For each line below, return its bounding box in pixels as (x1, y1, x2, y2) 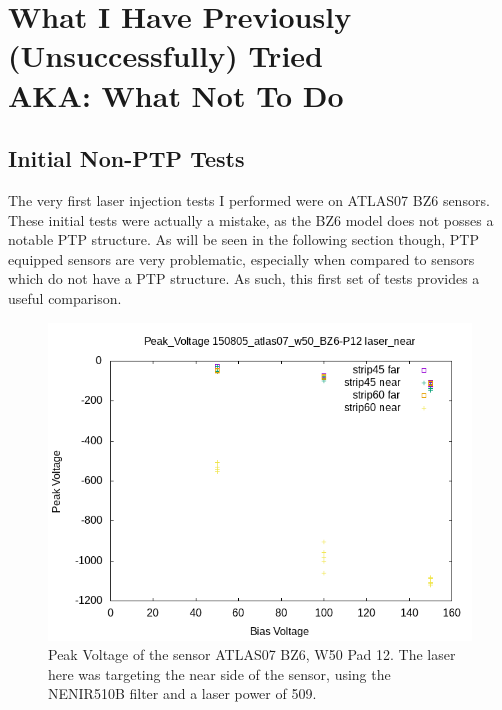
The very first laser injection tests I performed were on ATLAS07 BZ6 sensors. (8, 189, 490, 210)
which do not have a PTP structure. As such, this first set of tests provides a (8, 268, 480, 289)
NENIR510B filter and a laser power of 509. (48, 683, 317, 704)
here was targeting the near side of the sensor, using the (48, 663, 391, 684)
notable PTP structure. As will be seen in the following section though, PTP (8, 229, 479, 250)
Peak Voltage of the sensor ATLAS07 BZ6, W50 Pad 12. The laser (48, 644, 456, 665)
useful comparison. (8, 287, 122, 308)
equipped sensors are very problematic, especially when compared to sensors (8, 248, 475, 269)
